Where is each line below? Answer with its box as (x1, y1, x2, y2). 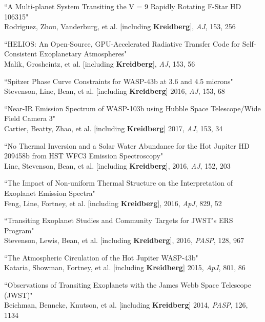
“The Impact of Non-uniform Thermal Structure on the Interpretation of (4, 177, 233, 188)
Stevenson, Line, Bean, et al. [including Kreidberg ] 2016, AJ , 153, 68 (4, 86, 225, 96)
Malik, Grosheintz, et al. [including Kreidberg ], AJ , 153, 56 (4, 58, 195, 69)
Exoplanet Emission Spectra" (4, 187, 95, 198)
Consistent (4, 48, 37, 59)
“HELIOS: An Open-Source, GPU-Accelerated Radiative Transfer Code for (4, 38, 240, 49)
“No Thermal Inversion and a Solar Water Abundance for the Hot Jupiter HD (4, 140, 250, 151)
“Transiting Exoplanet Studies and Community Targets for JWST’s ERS (4, 215, 233, 226)
